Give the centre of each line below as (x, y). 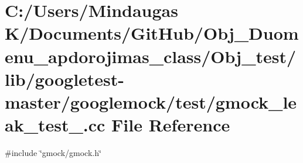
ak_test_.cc (55, 125)
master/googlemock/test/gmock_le (151, 101)
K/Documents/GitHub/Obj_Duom (152, 33)
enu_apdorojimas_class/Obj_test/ (151, 56)
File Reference (171, 125)
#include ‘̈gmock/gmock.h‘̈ (53, 153)
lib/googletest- (65, 79)
